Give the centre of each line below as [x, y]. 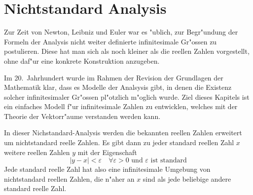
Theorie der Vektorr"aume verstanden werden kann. [82, 116]
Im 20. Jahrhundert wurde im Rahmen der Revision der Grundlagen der [114, 77]
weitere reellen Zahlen [37, 152]
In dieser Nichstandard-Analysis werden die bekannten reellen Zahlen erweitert [123, 133]
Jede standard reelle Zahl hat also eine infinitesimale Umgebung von [107, 169]
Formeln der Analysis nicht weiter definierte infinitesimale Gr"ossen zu [110, 41]
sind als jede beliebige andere [187, 178]
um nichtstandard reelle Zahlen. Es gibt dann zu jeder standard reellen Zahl [119, 142]
